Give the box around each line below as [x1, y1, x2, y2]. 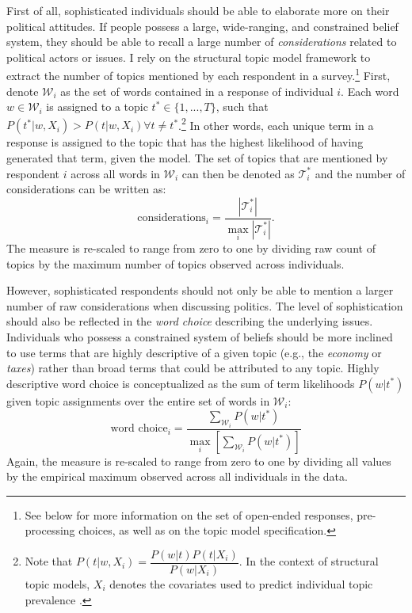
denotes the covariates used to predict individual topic [109, 576, 373, 592]
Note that [25, 553, 73, 569]
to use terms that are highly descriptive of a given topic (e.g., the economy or [6, 344, 382, 360]
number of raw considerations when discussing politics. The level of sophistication [6, 297, 403, 314]
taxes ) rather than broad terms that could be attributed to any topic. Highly [6, 360, 380, 376]
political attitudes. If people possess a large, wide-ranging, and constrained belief [6, 17, 399, 34]
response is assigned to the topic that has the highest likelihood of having [6, 134, 364, 150]
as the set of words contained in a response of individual [60, 82, 334, 99]
